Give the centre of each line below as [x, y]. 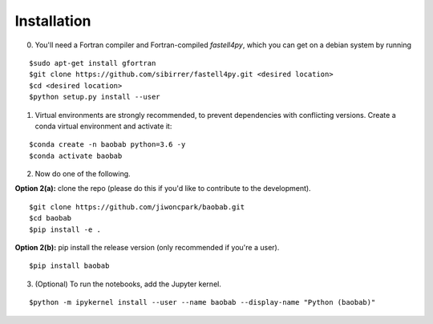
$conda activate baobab [76, 156]
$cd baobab [51, 218]
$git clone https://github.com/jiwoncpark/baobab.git [137, 207]
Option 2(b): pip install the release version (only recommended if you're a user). [147, 248]
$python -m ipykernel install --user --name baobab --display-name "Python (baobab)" [202, 302]
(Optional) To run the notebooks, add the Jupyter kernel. [128, 284]
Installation [53, 21]
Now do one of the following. [83, 174]
